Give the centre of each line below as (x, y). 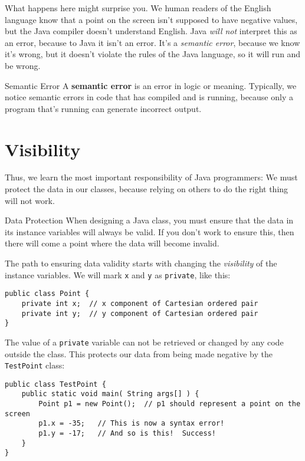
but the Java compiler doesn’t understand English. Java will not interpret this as (151, 31)
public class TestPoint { (55, 384)
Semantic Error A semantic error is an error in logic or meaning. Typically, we (151, 85)
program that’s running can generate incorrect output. (103, 108)
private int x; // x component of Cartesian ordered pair (140, 303)
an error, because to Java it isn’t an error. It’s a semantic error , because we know (152, 42)
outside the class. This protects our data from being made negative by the (139, 353)
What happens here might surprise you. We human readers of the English (138, 8)
